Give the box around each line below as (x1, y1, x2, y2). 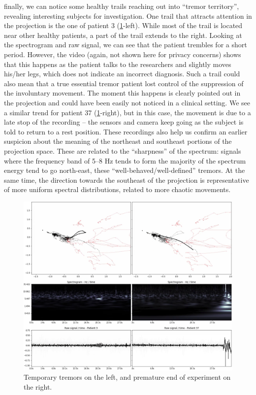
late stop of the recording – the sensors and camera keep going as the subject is (4, 117, 244, 127)
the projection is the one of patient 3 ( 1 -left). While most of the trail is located (4, 20, 243, 31)
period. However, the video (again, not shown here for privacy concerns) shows (4, 49, 241, 59)
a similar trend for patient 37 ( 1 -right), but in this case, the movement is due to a (4, 107, 251, 117)
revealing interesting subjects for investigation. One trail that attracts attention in (4, 10, 252, 21)
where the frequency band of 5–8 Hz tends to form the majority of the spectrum (4, 155, 246, 165)
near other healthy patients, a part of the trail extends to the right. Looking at (4, 30, 242, 40)
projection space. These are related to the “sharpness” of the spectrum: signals (4, 145, 241, 156)
